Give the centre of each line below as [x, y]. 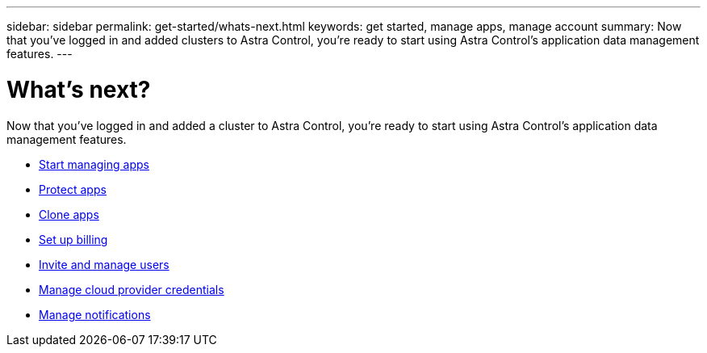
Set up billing [73, 239]
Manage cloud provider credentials [132, 289]
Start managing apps [94, 164]
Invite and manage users [104, 264]
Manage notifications [95, 314]
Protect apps [73, 189]
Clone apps [69, 214]
